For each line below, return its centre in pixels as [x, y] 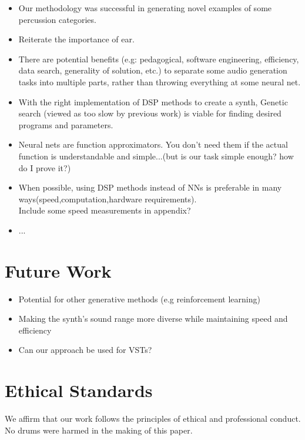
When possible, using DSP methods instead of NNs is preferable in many [150, 187]
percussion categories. [57, 19]
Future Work [58, 270]
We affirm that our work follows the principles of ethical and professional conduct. [153, 419]
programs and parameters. [66, 124]
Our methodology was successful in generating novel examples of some [145, 8]
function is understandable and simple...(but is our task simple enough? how [156, 156]
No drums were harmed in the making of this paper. [99, 430]
